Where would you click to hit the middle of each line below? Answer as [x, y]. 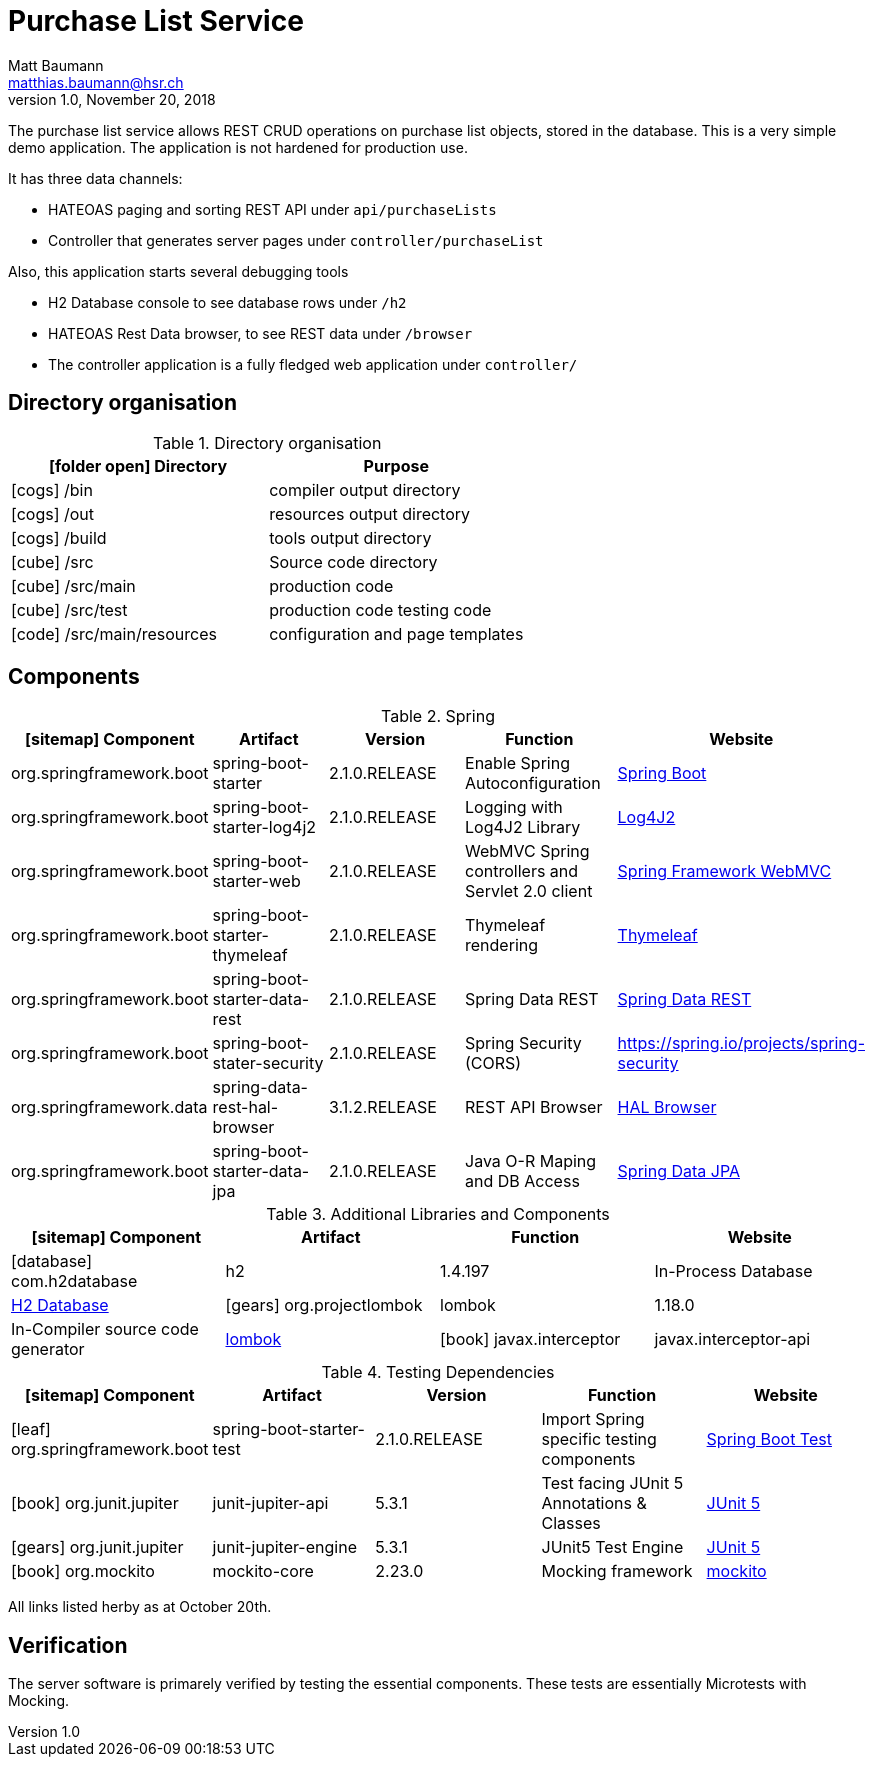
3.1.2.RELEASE [383, 1107]
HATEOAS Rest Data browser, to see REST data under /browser [260, 333]
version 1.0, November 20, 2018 [112, 99]
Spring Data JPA [678, 1171]
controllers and [522, 871]
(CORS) [493, 1063]
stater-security [268, 1063]
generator [48, 1349]
